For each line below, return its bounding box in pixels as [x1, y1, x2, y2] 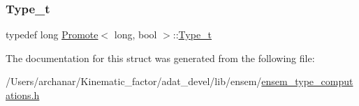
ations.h [6, 88, 40, 102]
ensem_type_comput [261, 74, 353, 89]
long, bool [114, 27, 157, 42]
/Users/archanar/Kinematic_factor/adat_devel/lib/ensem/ [6, 74, 262, 89]
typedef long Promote [6, 27, 98, 42]
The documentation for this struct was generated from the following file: [6, 50, 315, 65]
